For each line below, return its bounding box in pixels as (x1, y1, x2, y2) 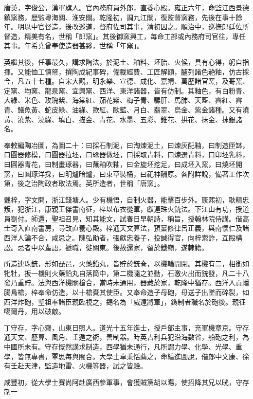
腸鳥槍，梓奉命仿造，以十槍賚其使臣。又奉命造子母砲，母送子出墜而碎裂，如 (4, 287, 249, 297)
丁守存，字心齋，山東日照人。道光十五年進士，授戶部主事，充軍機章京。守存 (4, 322, 249, 332)
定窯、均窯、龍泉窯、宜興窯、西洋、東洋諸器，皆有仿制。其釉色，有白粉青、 (4, 85, 249, 95)
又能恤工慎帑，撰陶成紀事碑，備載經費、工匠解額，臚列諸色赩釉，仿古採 (17, 66, 249, 76)
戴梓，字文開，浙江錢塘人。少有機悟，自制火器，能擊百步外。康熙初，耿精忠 (4, 194, 249, 204)
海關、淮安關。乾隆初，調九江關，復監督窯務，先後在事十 (51, 12, 235, 22)
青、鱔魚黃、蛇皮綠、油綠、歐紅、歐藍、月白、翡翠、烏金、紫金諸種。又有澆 (4, 104, 249, 114)
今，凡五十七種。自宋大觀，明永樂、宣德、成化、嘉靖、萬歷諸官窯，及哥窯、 (4, 76, 249, 86)
